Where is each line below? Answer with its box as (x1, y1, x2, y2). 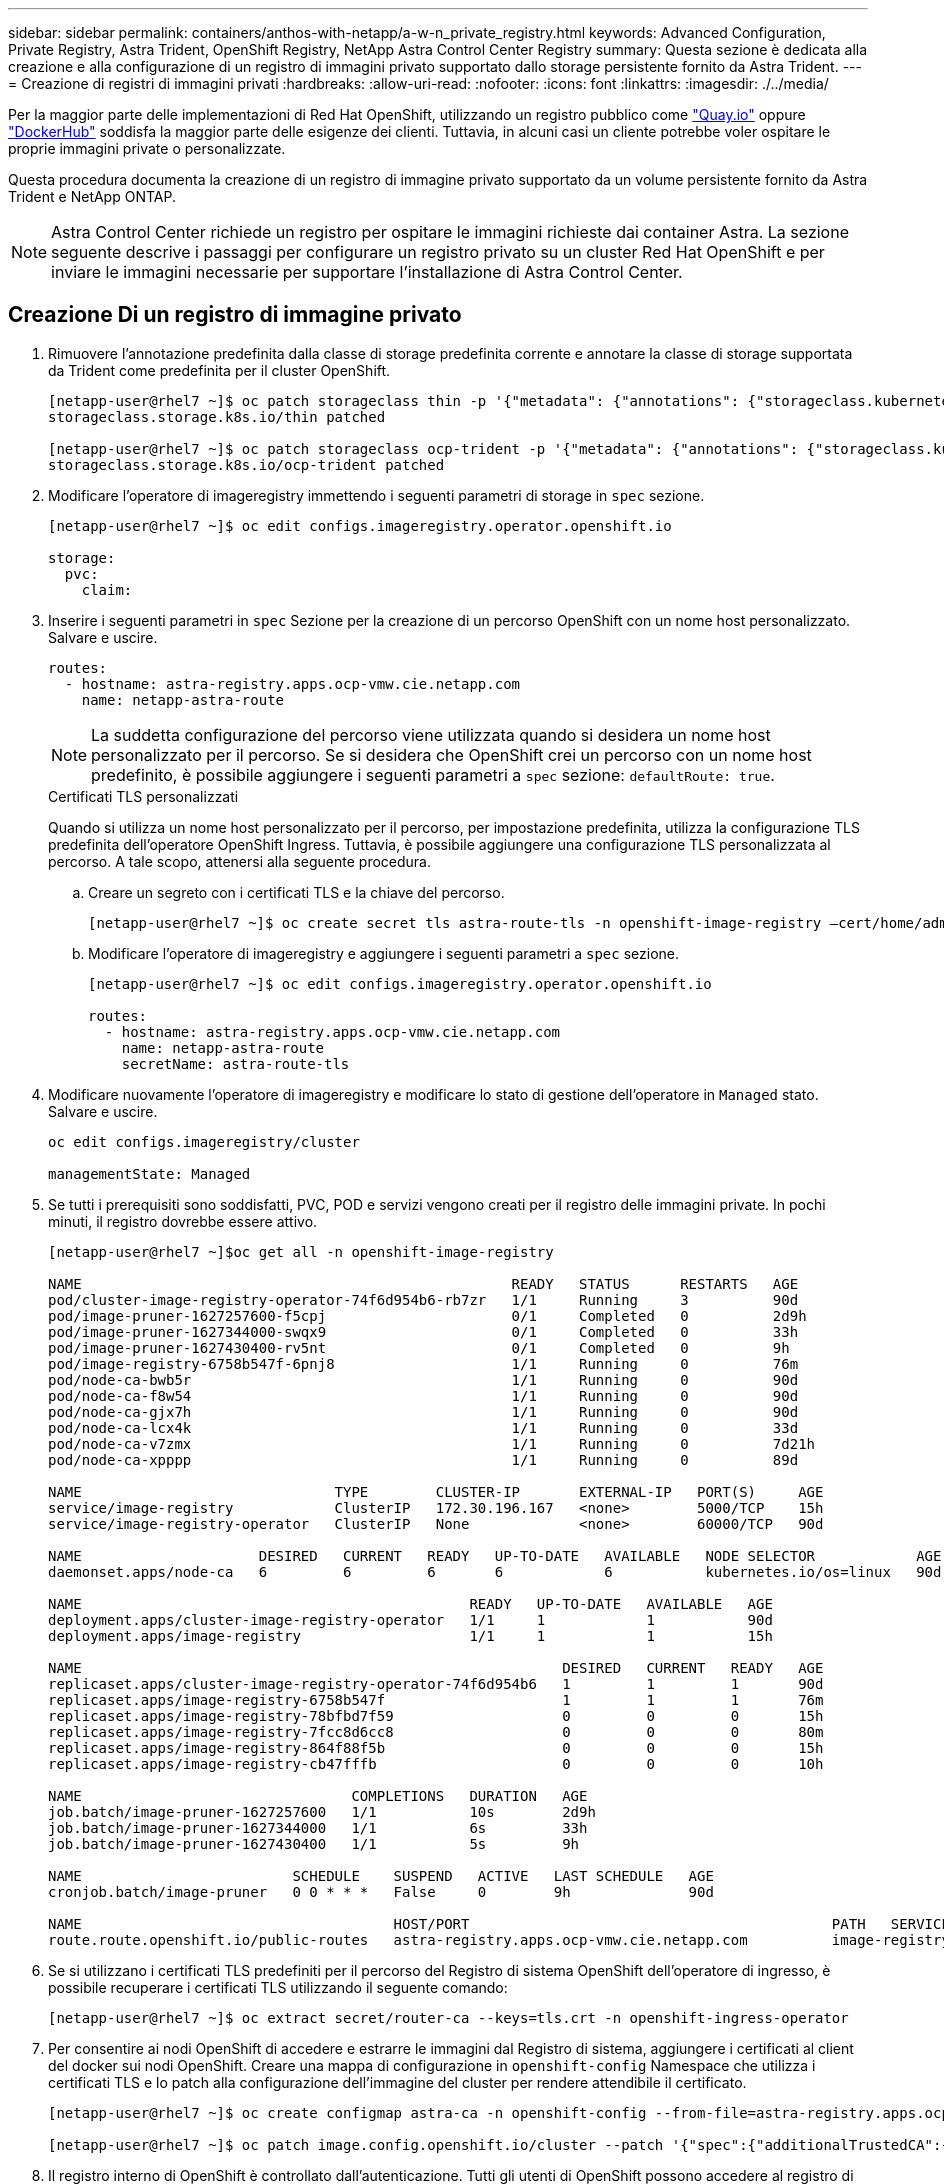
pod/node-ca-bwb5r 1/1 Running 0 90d (48, 1371, 799, 1388)
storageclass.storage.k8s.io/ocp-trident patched (48, 456, 445, 473)
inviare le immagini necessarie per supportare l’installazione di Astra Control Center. (51, 262, 683, 282)
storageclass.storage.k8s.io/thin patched (48, 408, 386, 425)
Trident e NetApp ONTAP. (8, 188, 176, 205)
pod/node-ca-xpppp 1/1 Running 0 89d (48, 1451, 799, 1468)
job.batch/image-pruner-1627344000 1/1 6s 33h (48, 1819, 588, 1836)
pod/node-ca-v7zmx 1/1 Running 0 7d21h (48, 1435, 816, 1452)
